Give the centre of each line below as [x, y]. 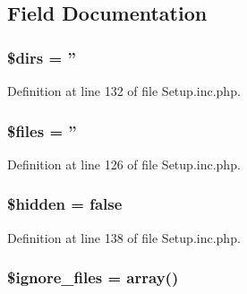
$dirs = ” [42, 57]
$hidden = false [65, 204]
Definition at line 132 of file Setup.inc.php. [124, 91]
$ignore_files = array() [93, 277]
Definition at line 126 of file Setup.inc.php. [124, 164]
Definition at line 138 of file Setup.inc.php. [124, 237]
